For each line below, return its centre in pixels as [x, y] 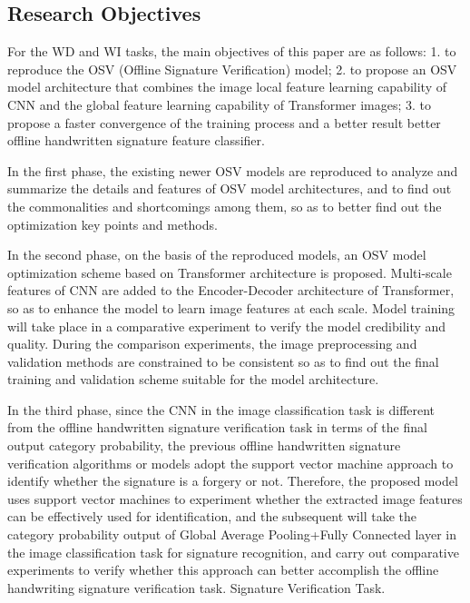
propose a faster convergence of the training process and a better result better [224, 122]
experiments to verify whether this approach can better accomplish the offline [223, 570]
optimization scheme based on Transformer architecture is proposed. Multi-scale [230, 272]
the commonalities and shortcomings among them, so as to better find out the [225, 206]
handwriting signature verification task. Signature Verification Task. [196, 587]
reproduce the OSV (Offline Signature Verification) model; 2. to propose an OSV [232, 69]
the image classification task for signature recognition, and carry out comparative [233, 552]
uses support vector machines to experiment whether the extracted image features [235, 498]
